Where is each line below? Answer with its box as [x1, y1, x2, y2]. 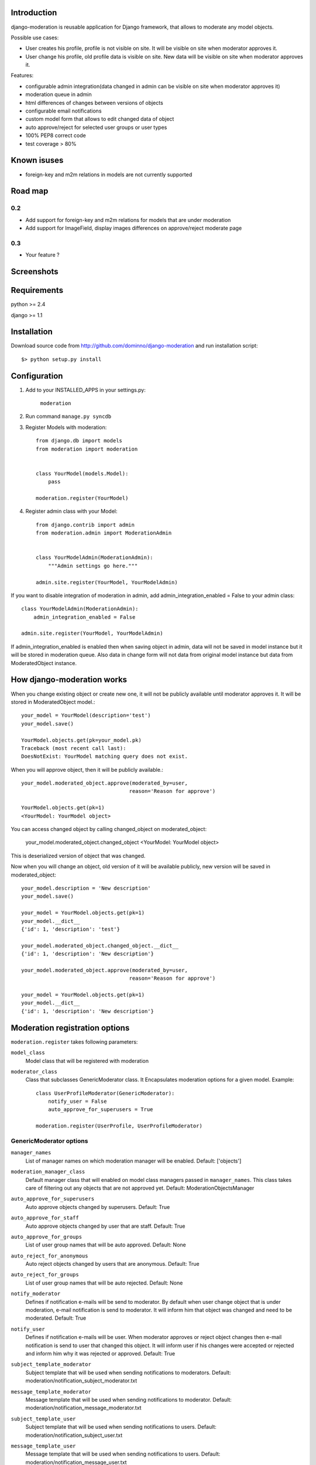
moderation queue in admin [25, 91, 92, 98]
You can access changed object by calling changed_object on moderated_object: [11, 826, 207, 833]
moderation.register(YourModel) [36, 495, 129, 501]
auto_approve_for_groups [11, 1234, 82, 1240]
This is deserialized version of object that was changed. [11, 852, 146, 859]
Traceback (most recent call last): [21, 745, 126, 751]
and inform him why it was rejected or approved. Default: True [25, 1350, 176, 1357]
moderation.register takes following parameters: [11, 1038, 138, 1045]
